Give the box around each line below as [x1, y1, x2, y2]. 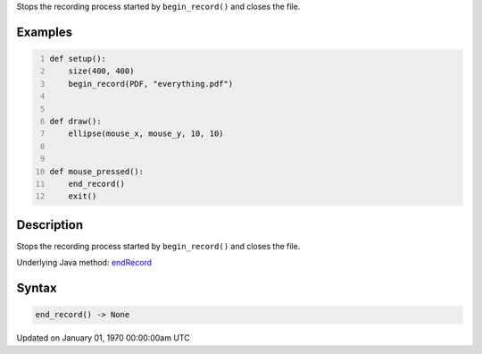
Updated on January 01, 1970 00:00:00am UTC [16, 333, 191, 343]
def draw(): [49, 116, 102, 126]
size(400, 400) [68, 66, 135, 76]
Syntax [16, 281, 57, 295]
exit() [68, 191, 97, 201]
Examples [16, 24, 73, 39]
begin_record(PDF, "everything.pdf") [68, 79, 234, 88]
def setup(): [49, 54, 107, 63]
